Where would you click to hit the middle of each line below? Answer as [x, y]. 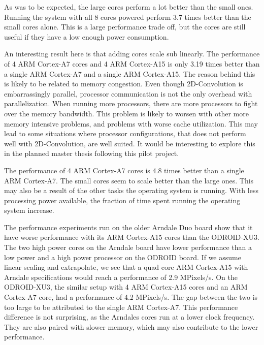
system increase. [29, 210]
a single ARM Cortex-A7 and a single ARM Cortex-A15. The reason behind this [130, 73]
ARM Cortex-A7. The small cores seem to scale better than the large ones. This [129, 180]
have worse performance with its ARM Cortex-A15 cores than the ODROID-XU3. [132, 237]
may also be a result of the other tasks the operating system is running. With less [131, 190]
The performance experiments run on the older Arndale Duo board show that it [128, 227]
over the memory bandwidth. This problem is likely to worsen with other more [126, 113]
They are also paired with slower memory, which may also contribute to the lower [131, 326]
